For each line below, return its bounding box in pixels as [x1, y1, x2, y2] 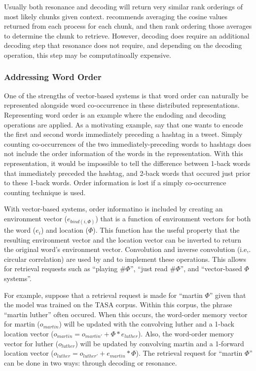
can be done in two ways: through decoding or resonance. [4, 357, 177, 368]
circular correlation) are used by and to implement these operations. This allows [4, 253, 247, 264]
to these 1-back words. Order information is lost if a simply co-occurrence [4, 177, 226, 188]
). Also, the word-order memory [138, 329, 234, 339]
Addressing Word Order [4, 71, 102, 83]
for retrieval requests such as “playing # [4, 263, 126, 274]
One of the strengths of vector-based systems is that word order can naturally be [4, 90, 249, 100]
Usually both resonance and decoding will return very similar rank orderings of [4, 1, 243, 11]
